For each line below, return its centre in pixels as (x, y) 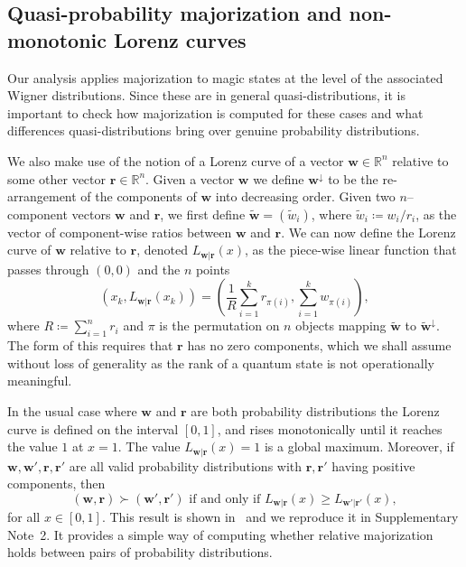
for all (24, 517)
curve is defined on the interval (93, 428)
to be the (353, 178)
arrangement (42, 196)
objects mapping (341, 325)
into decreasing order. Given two (305, 196)
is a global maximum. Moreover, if (359, 446)
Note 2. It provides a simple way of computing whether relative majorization (220, 534)
